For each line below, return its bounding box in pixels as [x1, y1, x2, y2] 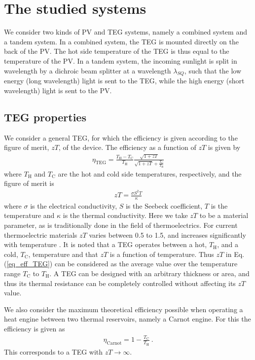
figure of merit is [4, 178, 54, 188]
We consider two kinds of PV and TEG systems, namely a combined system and [4, 27, 247, 37]
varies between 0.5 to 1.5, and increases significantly [89, 229, 246, 240]
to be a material [199, 210, 249, 220]
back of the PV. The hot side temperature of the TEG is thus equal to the [4, 46, 229, 56]
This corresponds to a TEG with [4, 346, 103, 357]
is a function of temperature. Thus [109, 249, 214, 259]
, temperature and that [28, 249, 98, 259]
